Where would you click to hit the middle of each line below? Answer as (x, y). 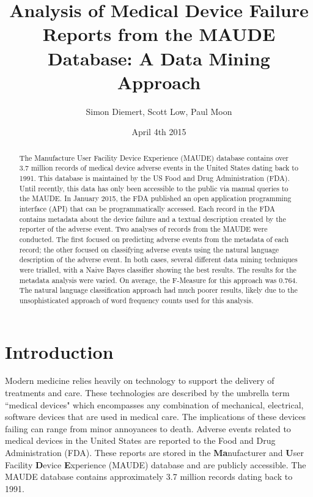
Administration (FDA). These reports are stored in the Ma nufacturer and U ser (154, 453)
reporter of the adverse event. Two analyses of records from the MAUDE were (143, 229)
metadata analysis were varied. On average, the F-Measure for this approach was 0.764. (158, 280)
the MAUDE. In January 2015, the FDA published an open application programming (155, 198)
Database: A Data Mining (159, 58)
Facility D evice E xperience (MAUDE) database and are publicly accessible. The (156, 464)
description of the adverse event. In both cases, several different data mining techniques (158, 260)
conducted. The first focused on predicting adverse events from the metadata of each (154, 239)
